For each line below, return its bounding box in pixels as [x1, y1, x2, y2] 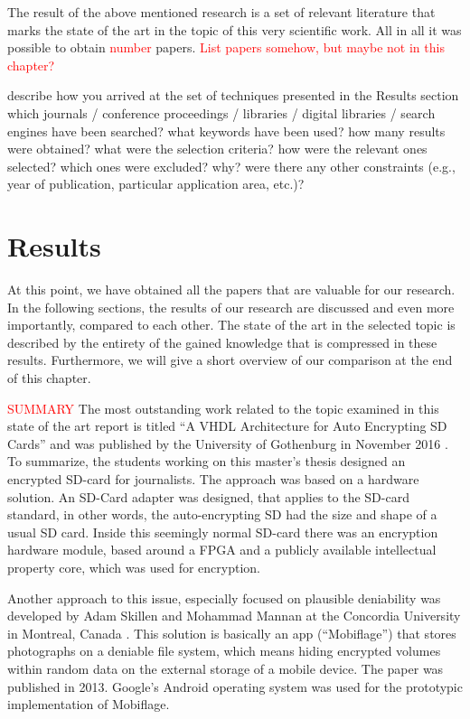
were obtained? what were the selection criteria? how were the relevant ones [7, 139, 428, 158]
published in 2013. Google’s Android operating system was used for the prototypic [7, 677, 463, 696]
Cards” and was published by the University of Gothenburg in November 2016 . [7, 434, 448, 453]
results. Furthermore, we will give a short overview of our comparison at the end [7, 350, 453, 369]
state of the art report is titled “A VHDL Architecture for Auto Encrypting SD [7, 416, 447, 435]
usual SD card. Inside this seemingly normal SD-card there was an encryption [7, 522, 438, 541]
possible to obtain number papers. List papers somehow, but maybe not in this [7, 38, 445, 57]
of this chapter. [7, 369, 91, 388]
